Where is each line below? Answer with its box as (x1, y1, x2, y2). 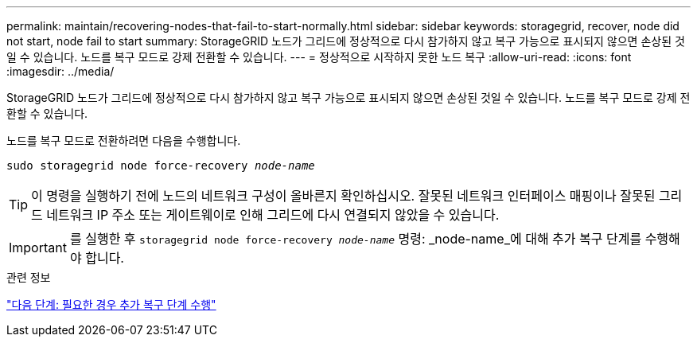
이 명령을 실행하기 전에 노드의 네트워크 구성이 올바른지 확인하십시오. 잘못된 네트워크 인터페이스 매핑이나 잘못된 (31, 188, 656, 204)
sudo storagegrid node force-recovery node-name (6, 159, 315, 172)
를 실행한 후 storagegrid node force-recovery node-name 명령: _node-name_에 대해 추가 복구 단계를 (69, 231, 642, 247)
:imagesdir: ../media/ (6, 64, 115, 78)
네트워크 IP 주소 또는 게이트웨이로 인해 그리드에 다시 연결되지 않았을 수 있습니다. (46, 207, 500, 223)
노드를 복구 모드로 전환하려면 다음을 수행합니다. (6, 134, 241, 147)
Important (9, 240, 67, 255)
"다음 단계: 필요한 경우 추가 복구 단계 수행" (6, 298, 216, 311)
